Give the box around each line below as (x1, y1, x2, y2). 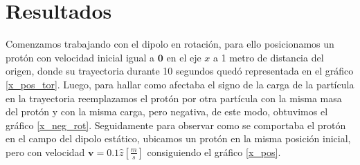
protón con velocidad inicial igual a (6, 50, 155, 64)
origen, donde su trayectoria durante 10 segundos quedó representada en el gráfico (6, 64, 354, 78)
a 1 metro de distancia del (213, 50, 324, 64)
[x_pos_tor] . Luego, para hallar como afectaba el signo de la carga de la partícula (6, 77, 354, 91)
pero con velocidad (6, 144, 85, 159)
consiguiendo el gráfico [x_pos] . (147, 144, 281, 159)
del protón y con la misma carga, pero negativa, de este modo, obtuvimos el (6, 104, 328, 119)
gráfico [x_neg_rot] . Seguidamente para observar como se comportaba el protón (6, 117, 346, 132)
